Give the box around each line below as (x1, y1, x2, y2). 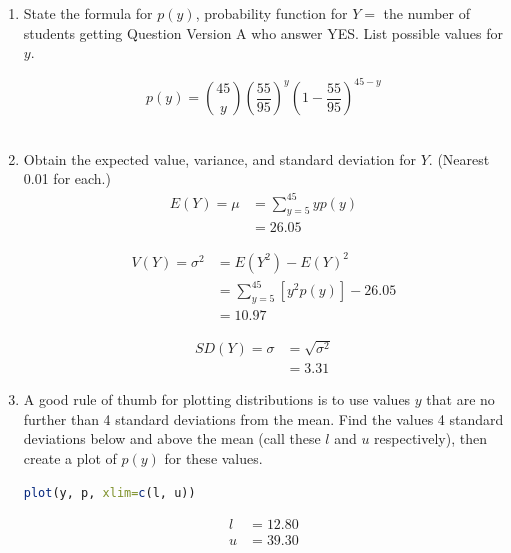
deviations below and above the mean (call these (23, 428, 321, 449)
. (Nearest (428, 148, 490, 169)
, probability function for (195, 3, 348, 23)
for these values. (164, 447, 263, 468)
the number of (383, 3, 470, 23)
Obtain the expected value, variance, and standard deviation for (23, 148, 417, 169)
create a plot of (23, 447, 117, 468)
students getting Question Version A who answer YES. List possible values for (23, 22, 503, 43)
